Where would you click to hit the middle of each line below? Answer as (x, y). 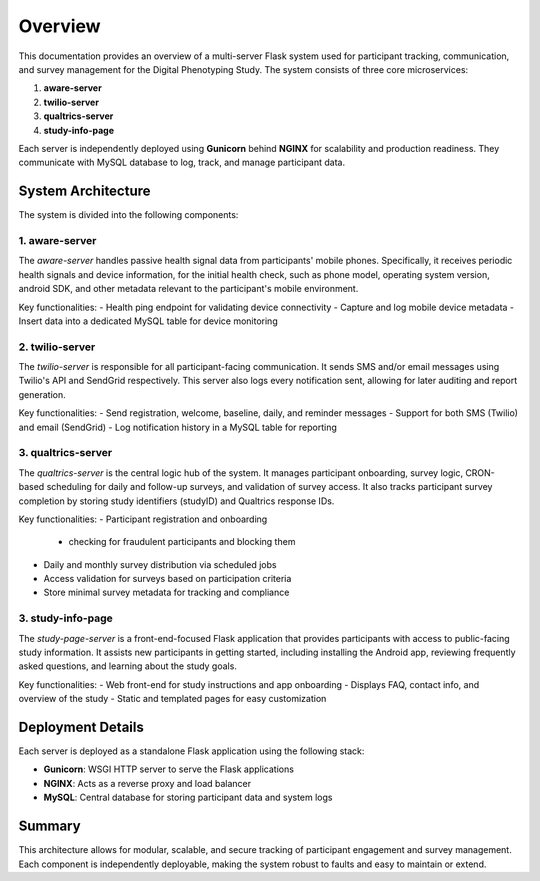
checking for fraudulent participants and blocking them (182, 542)
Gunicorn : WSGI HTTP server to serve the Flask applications (169, 769)
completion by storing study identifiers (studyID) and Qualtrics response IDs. (176, 501)
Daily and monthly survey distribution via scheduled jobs (160, 564)
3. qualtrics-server (65, 453)
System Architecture (84, 191)
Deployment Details (81, 726)
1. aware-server (57, 240)
